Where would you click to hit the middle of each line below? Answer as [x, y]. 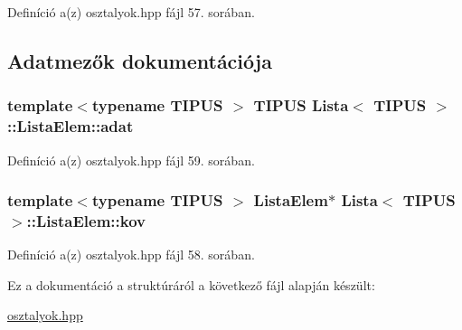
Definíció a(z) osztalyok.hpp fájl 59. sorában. [131, 160]
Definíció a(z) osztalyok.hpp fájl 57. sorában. [131, 12]
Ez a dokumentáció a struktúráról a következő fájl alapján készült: [191, 284]
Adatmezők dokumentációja [140, 60]
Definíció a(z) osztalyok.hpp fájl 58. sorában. [131, 255]
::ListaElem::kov [86, 220]
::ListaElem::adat [71, 126]
